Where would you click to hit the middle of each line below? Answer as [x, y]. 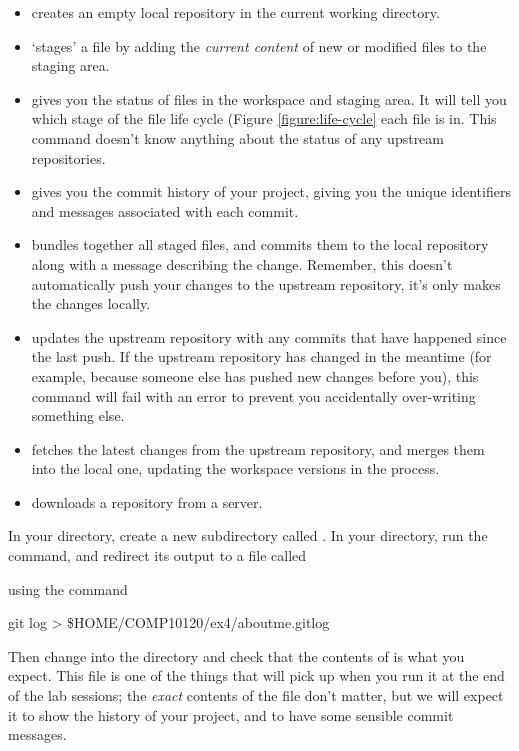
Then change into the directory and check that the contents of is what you [236, 655]
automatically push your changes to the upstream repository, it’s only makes [266, 283]
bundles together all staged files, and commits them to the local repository [260, 244]
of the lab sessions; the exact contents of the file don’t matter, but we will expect [256, 695]
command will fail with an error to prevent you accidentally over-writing [253, 395]
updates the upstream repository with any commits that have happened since [269, 336]
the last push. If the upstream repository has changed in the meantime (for [261, 356]
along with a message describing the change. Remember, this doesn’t [242, 263]
